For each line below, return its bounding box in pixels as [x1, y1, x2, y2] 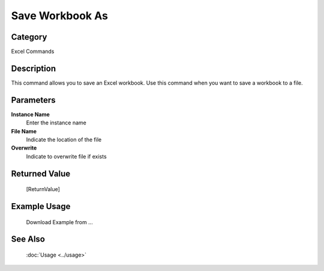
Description [11, 63, 56, 73]
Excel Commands [11, 48, 55, 55]
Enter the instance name [26, 119, 86, 126]
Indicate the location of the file [26, 136, 102, 144]
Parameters [11, 95, 56, 105]
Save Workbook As [11, 9, 108, 22]
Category [11, 32, 47, 42]
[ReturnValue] [26, 186, 60, 193]
